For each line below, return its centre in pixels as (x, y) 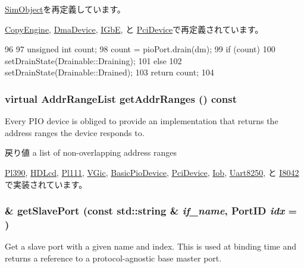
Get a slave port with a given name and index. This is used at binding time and (151, 246)
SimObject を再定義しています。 (65, 9)
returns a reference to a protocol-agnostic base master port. (113, 258)
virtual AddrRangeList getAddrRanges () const (121, 98)
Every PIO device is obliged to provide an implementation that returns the (142, 121)
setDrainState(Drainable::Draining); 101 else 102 (93, 60)
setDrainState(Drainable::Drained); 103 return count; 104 (109, 72)
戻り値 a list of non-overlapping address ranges (91, 152)
